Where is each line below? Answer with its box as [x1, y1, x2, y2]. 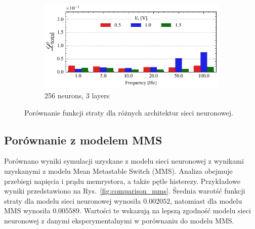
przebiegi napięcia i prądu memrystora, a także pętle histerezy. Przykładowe [4, 175, 240, 186]
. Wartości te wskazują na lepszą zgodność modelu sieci [79, 205, 251, 216]
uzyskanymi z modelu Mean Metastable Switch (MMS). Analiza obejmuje [4, 165, 233, 176]
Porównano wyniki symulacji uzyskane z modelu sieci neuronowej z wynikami [4, 156, 244, 166]
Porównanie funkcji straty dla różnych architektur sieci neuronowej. [24, 107, 233, 118]
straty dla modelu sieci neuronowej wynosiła [4, 195, 141, 206]
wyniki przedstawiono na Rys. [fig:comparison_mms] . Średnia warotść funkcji [4, 185, 245, 196]
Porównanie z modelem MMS [4, 132, 162, 147]
